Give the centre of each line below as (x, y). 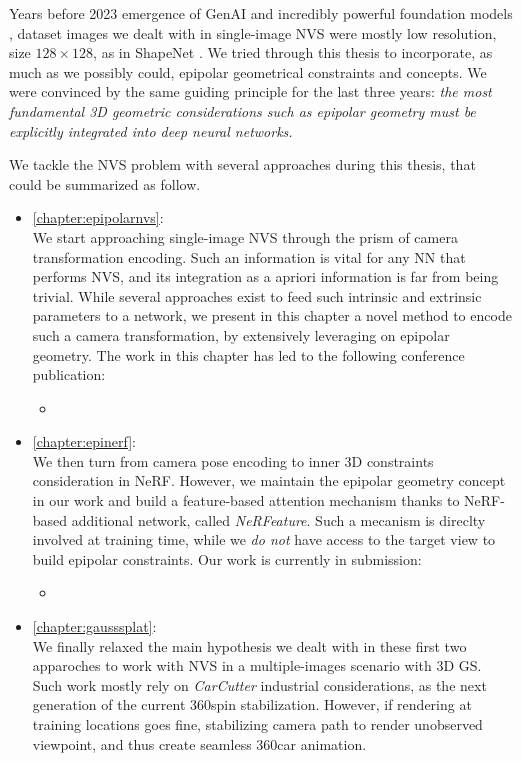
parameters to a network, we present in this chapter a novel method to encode (272, 315)
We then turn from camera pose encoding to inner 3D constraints (233, 460)
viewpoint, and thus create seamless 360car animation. (199, 743)
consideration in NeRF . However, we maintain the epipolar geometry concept (269, 480)
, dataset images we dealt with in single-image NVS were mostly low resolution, (253, 32)
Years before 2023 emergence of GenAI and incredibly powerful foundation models (261, 13)
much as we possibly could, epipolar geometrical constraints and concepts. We (248, 71)
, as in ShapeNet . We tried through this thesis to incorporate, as (293, 52)
